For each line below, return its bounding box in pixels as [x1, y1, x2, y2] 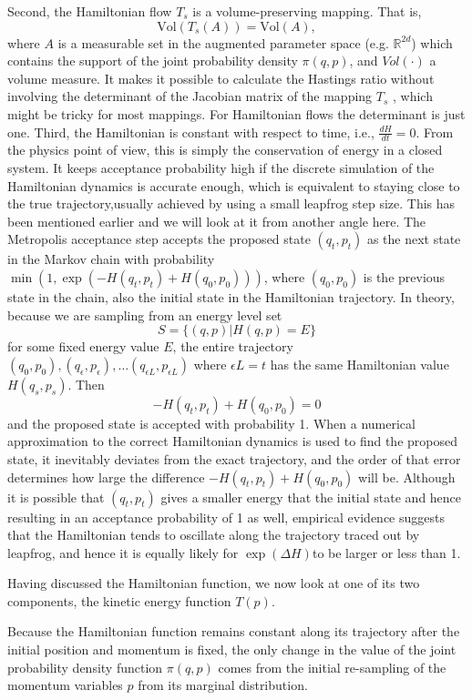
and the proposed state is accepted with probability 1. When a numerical [7, 413, 416, 432]
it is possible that [7, 487, 105, 506]
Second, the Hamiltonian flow [7, 2, 172, 20]
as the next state [366, 229, 461, 249]
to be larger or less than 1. [312, 543, 461, 562]
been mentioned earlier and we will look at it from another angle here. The [7, 211, 426, 230]
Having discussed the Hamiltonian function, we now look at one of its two [7, 573, 420, 593]
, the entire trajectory [172, 337, 293, 356]
